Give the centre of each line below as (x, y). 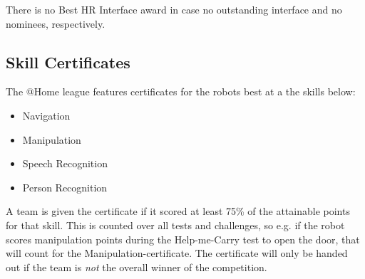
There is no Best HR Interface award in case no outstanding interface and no (174, 9)
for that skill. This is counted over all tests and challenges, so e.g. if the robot (175, 225)
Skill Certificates (68, 62)
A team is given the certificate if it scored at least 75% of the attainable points (178, 211)
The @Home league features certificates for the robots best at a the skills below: (181, 91)
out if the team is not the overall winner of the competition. (137, 267)
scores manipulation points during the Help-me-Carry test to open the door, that (183, 239)
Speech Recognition (65, 163)
